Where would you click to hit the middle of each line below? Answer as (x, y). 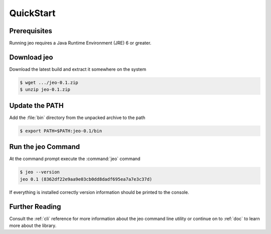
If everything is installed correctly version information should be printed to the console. (99, 192)
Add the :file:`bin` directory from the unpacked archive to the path (77, 118)
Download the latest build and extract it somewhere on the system (78, 69)
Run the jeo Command (45, 147)
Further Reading (35, 207)
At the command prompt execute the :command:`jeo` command (75, 159)
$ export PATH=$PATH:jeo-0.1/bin (61, 131)
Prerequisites (31, 31)
